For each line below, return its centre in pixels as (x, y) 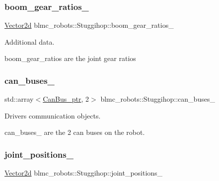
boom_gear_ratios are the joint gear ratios (70, 58)
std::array (19, 99)
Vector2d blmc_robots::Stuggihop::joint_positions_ (84, 173)
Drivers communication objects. (53, 115)
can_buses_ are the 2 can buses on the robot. (75, 132)
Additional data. (30, 41)
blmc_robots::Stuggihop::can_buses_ (158, 99)
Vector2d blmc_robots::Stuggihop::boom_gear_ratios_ (89, 25)
